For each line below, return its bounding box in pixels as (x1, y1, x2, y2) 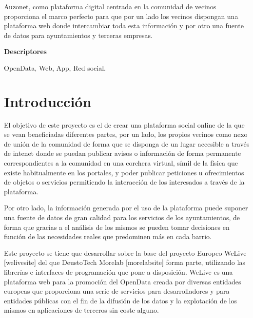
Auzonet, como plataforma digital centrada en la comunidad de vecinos (4, 1, 216, 11)
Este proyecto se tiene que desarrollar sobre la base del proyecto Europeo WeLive (4, 247, 247, 258)
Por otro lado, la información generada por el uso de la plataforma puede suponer (4, 203, 248, 213)
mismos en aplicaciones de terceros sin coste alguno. (4, 305, 159, 315)
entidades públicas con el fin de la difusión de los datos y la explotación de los (4, 295, 237, 305)
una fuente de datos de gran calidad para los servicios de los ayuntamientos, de (4, 212, 240, 223)
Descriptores (4, 46, 47, 56)
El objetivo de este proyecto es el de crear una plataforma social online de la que (4, 119, 245, 130)
